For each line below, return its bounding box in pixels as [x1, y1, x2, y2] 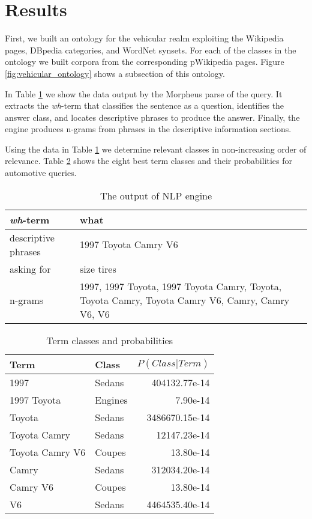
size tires [80, 261, 116, 276]
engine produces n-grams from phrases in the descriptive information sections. [5, 123, 292, 135]
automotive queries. [5, 166, 77, 179]
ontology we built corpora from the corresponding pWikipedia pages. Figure [5, 55, 284, 68]
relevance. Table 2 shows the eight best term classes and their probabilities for [5, 154, 293, 167]
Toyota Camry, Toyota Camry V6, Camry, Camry [80, 293, 290, 307]
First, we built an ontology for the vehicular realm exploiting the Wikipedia [5, 32, 284, 44]
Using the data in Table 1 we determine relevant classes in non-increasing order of [5, 142, 307, 155]
